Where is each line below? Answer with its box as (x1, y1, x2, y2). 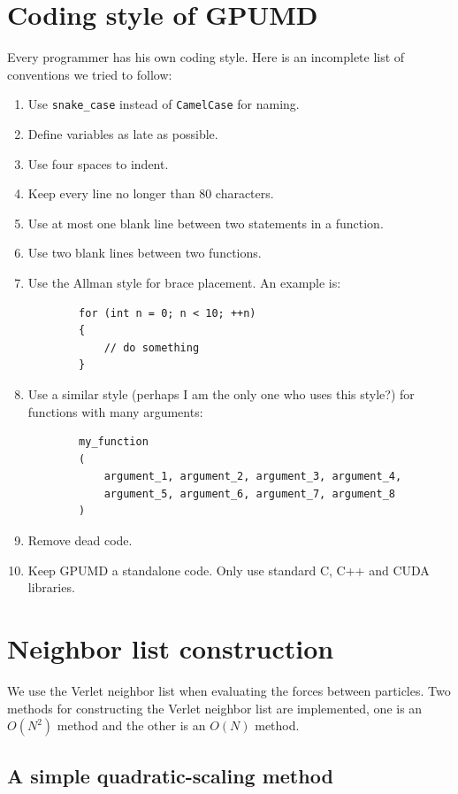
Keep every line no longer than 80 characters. (27, 184, 274, 203)
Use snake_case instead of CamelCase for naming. (27, 95, 300, 113)
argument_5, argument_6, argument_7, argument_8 (103, 487, 396, 500)
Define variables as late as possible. (27, 124, 218, 143)
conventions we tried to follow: (7, 65, 172, 83)
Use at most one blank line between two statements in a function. (27, 213, 384, 232)
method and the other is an (57, 716, 206, 735)
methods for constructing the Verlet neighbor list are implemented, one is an (7, 698, 423, 717)
